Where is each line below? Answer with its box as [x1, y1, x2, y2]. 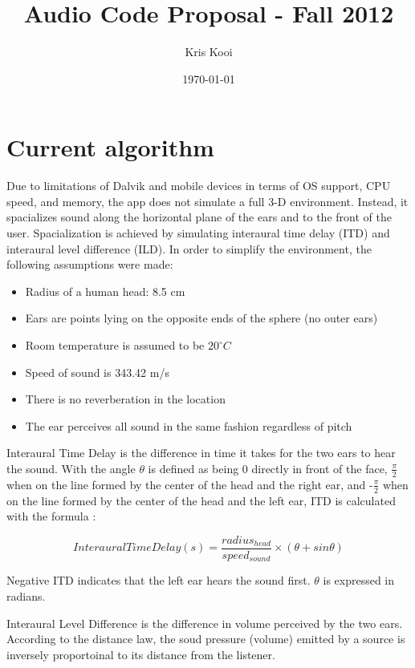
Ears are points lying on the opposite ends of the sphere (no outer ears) [25, 310, 378, 326]
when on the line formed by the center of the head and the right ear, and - [6, 476, 373, 492]
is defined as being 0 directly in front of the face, [148, 460, 388, 476]
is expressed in [323, 572, 395, 589]
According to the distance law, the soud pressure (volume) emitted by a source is [6, 630, 405, 647]
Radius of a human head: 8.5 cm [25, 282, 185, 299]
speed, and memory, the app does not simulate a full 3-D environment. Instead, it [6, 192, 409, 209]
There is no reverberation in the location [25, 391, 226, 407]
